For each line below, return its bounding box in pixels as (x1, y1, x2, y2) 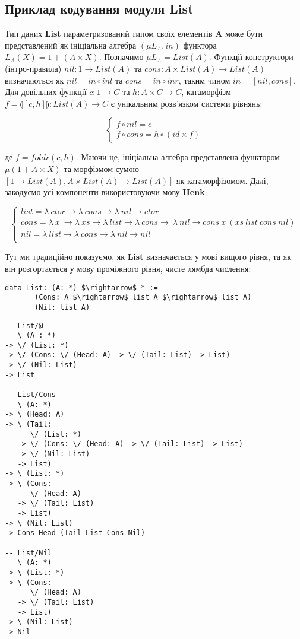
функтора (183, 39, 217, 51)
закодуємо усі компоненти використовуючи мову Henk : (5, 186, 207, 198)
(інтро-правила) (5, 62, 62, 74)
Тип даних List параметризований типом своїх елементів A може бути (5, 27, 263, 40)
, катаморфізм (181, 85, 231, 98)
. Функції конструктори (209, 50, 293, 63)
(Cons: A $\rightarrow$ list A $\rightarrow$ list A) (34, 293, 252, 302)
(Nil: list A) (34, 303, 90, 311)
